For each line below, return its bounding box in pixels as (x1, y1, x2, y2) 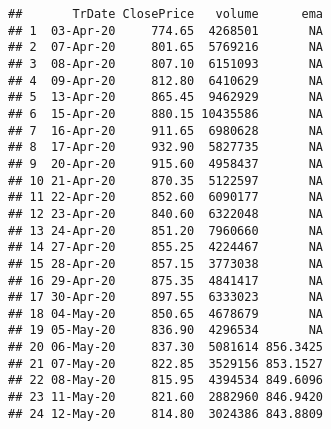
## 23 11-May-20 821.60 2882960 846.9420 (8, 390, 323, 405)
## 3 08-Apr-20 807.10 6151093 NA (8, 56, 323, 71)
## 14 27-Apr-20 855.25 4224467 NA (8, 240, 323, 255)
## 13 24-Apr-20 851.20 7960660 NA (8, 223, 323, 238)
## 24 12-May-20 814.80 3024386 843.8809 (8, 406, 323, 421)
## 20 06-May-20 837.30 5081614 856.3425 (8, 340, 323, 355)
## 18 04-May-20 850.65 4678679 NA (8, 306, 323, 321)
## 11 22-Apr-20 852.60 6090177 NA (8, 190, 323, 205)
